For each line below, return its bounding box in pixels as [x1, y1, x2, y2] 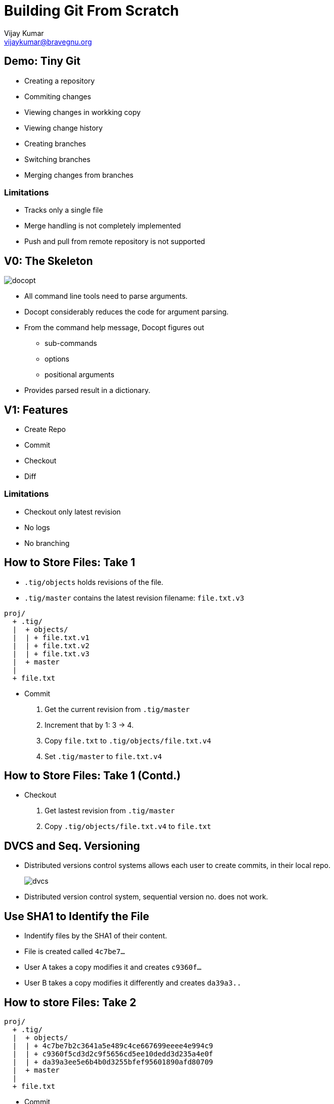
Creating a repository [24, 76, 95, 85]
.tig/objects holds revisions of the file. [24, 577, 163, 586]
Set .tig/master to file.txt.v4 [45, 752, 162, 761]
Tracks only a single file [24, 206, 103, 215]
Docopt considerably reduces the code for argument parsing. [24, 307, 229, 317]
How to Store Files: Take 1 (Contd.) [4, 769, 181, 782]
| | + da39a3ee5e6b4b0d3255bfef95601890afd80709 [12, 1058, 214, 1066]
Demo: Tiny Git [4, 55, 80, 68]
